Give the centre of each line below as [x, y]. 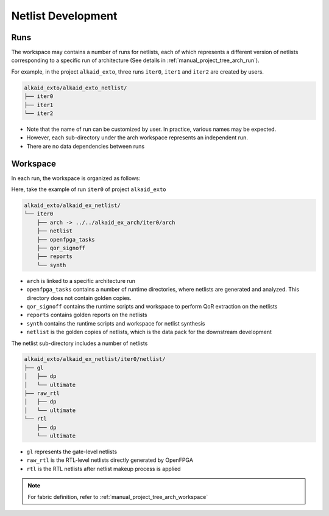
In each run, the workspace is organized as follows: [76, 178]
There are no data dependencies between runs [86, 146]
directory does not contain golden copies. [79, 298]
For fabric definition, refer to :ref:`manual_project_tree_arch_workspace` [118, 497]
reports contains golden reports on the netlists [87, 315]
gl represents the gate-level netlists [72, 451]
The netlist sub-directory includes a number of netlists [80, 343]
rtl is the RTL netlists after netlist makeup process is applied [104, 469]
